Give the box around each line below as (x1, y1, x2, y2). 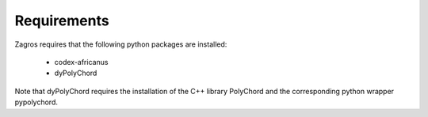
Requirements (14, 12, 110, 29)
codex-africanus (54, 57, 109, 66)
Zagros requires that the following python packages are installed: (14, 40, 227, 49)
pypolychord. (14, 97, 59, 107)
